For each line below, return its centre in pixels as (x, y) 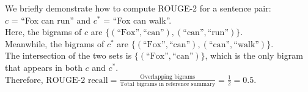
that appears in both (44, 67)
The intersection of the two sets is (68, 55)
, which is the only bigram (254, 55)
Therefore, (24, 79)
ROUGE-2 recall (77, 80)
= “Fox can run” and (51, 20)
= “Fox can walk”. (137, 20)
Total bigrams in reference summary (168, 84)
